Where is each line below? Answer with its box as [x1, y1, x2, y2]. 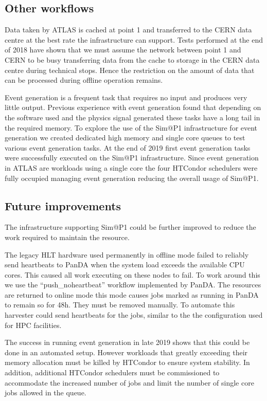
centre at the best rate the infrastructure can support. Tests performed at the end [5, 34, 263, 45]
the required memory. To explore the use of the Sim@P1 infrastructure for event [5, 122, 258, 133]
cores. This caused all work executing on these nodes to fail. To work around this [5, 269, 260, 280]
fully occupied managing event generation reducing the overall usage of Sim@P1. [5, 172, 259, 183]
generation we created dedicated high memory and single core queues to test [5, 132, 245, 143]
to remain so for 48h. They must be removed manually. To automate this [5, 299, 235, 310]
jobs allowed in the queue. [5, 387, 86, 398]
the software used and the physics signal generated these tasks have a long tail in [5, 112, 260, 122]
